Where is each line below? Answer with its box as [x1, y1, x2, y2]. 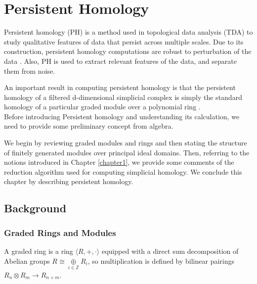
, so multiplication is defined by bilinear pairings [87, 255, 234, 266]
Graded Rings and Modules [4, 226, 116, 238]
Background [4, 200, 67, 216]
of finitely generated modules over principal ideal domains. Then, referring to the [4, 147, 250, 157]
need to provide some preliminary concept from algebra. [4, 121, 173, 131]
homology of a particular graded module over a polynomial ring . [4, 101, 201, 112]
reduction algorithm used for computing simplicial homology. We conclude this [4, 166, 242, 177]
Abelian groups [4, 255, 50, 266]
